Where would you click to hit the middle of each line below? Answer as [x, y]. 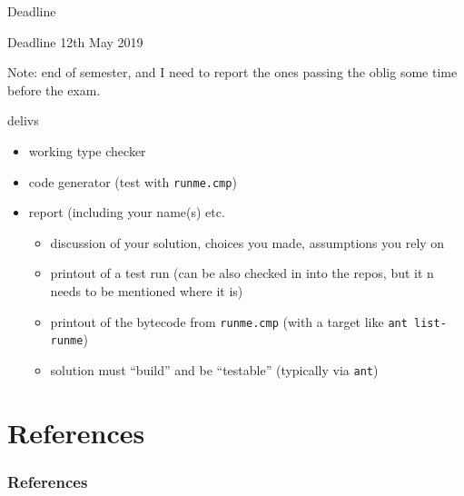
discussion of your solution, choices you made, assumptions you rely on [247, 242]
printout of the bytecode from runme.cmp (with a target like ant [229, 321]
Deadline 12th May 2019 [75, 41]
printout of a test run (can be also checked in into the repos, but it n [242, 273]
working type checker [87, 150]
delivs [23, 120]
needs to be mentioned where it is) [147, 291]
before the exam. [54, 89]
